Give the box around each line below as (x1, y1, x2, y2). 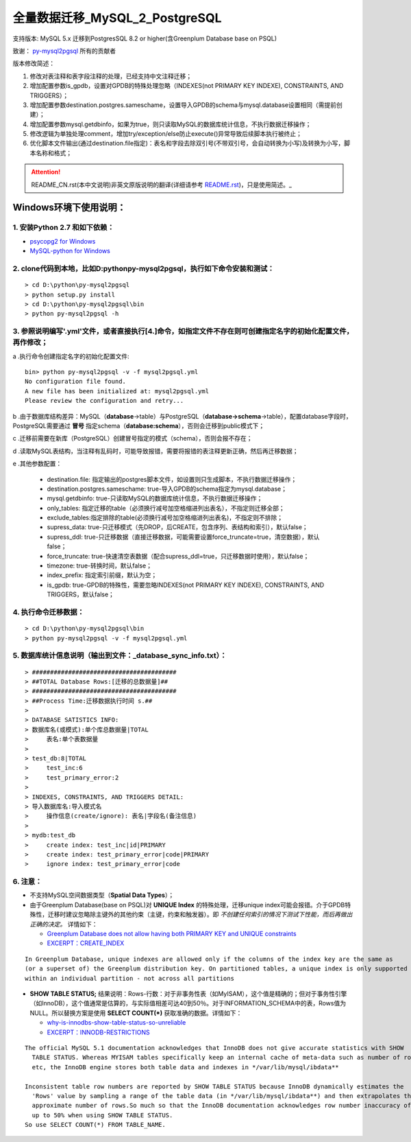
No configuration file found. (25, 377, 127, 386)
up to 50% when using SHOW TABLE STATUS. (32, 1111, 173, 1119)
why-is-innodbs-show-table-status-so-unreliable (47, 1018, 186, 1027)
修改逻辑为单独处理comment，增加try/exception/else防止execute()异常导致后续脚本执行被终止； (29, 130, 303, 138)
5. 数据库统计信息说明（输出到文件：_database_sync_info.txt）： (12, 651, 227, 660)
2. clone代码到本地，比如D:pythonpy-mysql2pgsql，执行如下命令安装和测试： (12, 264, 275, 273)
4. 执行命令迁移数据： (12, 607, 85, 617)
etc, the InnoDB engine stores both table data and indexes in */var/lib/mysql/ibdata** (32, 1063, 339, 1071)
